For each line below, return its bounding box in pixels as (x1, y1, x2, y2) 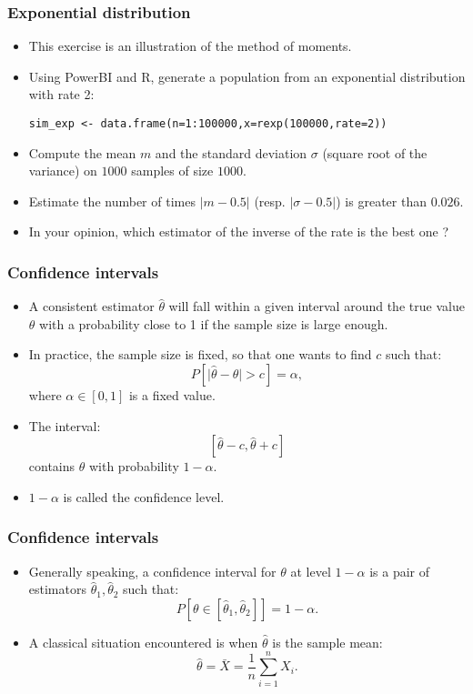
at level (290, 561, 331, 580)
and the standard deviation (155, 143, 307, 162)
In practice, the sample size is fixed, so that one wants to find (28, 345, 372, 364)
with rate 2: (28, 85, 95, 104)
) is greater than (336, 191, 427, 210)
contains (28, 457, 75, 476)
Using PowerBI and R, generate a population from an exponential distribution (28, 66, 466, 85)
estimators (28, 579, 86, 598)
